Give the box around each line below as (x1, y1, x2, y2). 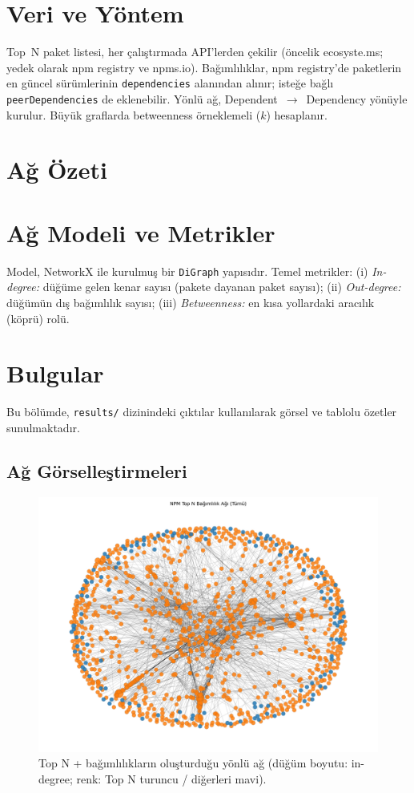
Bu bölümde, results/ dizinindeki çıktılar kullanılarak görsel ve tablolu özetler (6, 403, 397, 420)
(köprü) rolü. (6, 310, 70, 326)
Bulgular (6, 357, 104, 390)
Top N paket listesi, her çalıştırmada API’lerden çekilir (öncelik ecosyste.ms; (6, 43, 384, 60)
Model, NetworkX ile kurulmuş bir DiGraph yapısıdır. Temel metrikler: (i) (6, 262, 368, 279)
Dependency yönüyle (306, 90, 408, 107)
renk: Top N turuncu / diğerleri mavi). (76, 770, 267, 787)
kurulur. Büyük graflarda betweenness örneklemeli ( (6, 106, 261, 123)
